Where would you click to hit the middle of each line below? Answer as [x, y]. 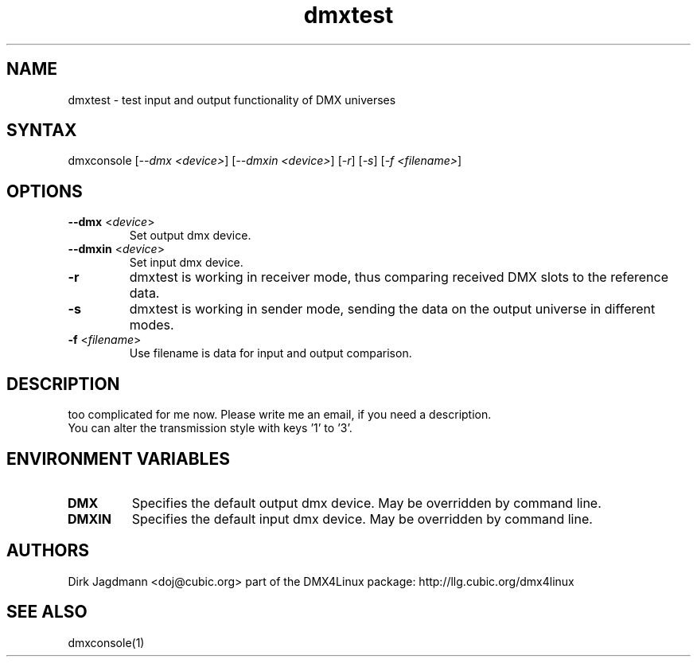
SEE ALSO [47, 612]
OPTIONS [45, 191]
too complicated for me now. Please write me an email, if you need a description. [280, 415]
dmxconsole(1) [106, 642]
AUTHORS [48, 551]
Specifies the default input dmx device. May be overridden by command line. [362, 519]
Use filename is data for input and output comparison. [271, 353]
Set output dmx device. [190, 236]
